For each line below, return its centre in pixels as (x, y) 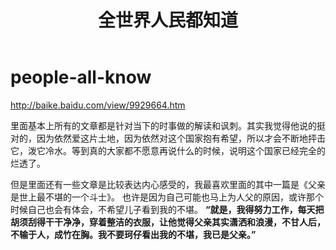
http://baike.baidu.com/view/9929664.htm (98, 105)
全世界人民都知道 (167, 20)
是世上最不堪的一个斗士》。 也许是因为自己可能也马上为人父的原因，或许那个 (167, 197)
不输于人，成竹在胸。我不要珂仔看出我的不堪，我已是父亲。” (133, 234)
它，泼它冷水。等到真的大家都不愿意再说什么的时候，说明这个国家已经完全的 (168, 150)
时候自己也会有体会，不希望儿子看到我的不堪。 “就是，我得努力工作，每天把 (167, 209)
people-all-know (81, 77)
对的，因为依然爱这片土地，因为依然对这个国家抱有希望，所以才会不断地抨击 (168, 138)
